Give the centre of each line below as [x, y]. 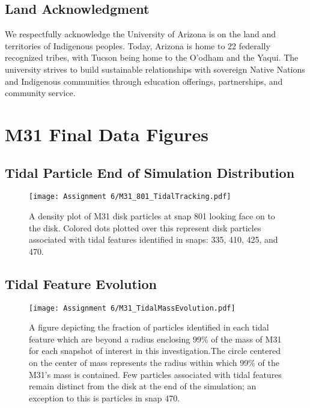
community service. [40, 93]
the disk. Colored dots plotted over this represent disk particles [145, 227]
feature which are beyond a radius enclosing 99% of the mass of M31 [155, 339]
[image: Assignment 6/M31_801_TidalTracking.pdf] [130, 197]
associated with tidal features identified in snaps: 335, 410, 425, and [153, 239]
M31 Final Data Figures [107, 134]
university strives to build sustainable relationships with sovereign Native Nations [155, 69]
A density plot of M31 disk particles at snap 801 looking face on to [152, 216]
